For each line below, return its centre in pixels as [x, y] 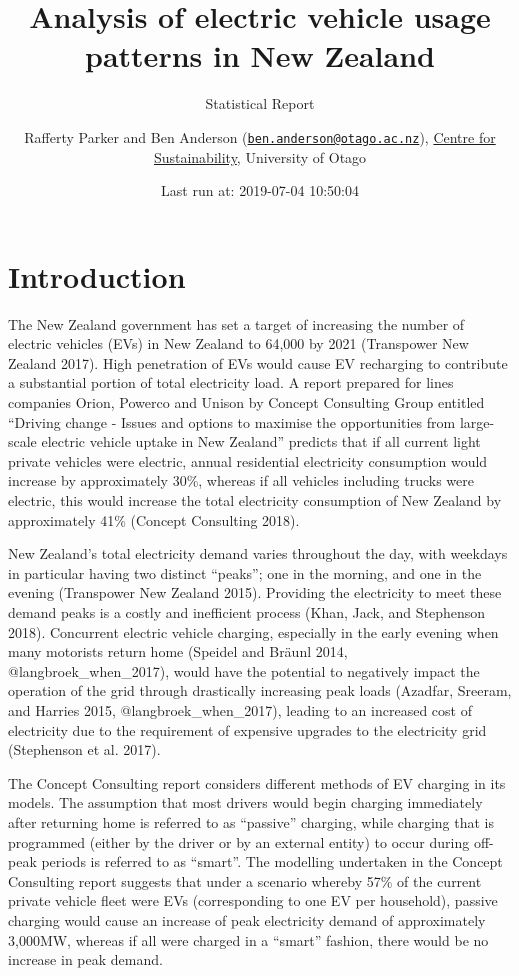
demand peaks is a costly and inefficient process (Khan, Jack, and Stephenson [247, 612]
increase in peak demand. [85, 959]
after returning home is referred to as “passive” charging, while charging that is [251, 821]
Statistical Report [260, 103]
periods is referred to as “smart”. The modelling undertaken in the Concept [272, 861]
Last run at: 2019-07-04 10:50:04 [260, 190]
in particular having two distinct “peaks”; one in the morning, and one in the [245, 572]
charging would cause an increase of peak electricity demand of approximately [247, 919]
